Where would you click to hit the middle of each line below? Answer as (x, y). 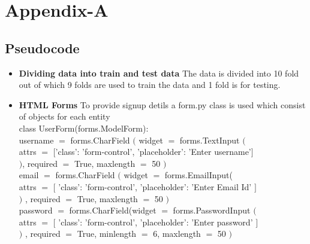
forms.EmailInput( (198, 175)
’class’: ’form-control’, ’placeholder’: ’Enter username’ (153, 152)
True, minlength (107, 234)
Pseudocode (42, 48)
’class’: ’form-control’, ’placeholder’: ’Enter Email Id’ (155, 186)
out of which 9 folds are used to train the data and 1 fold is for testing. (150, 85)
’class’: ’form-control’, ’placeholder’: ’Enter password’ (156, 222)
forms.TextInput (210, 140)
